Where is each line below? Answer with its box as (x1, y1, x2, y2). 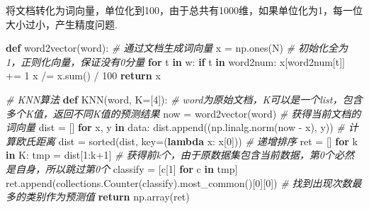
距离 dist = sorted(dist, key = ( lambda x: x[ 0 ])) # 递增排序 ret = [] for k (35, 133, 358, 148)
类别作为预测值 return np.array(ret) (25, 189, 190, 204)
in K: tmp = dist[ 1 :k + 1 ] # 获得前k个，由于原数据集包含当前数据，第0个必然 (6, 147, 355, 162)
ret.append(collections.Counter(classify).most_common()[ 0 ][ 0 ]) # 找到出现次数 (6, 175, 352, 190)
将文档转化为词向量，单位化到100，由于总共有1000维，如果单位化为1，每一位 (6, 3, 363, 17)
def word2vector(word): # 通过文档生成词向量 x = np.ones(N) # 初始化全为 (6, 40, 348, 55)
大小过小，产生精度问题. (6, 16, 118, 31)
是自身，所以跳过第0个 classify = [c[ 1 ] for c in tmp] (6, 161, 238, 176)
